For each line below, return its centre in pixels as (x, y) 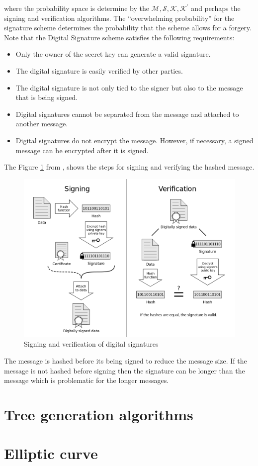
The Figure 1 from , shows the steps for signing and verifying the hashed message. (129, 167)
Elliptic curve (51, 453)
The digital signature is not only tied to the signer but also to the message (129, 87)
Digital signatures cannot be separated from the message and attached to (127, 114)
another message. (42, 124)
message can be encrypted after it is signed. (82, 150)
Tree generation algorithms (99, 414)
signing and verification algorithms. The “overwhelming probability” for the (119, 18)
